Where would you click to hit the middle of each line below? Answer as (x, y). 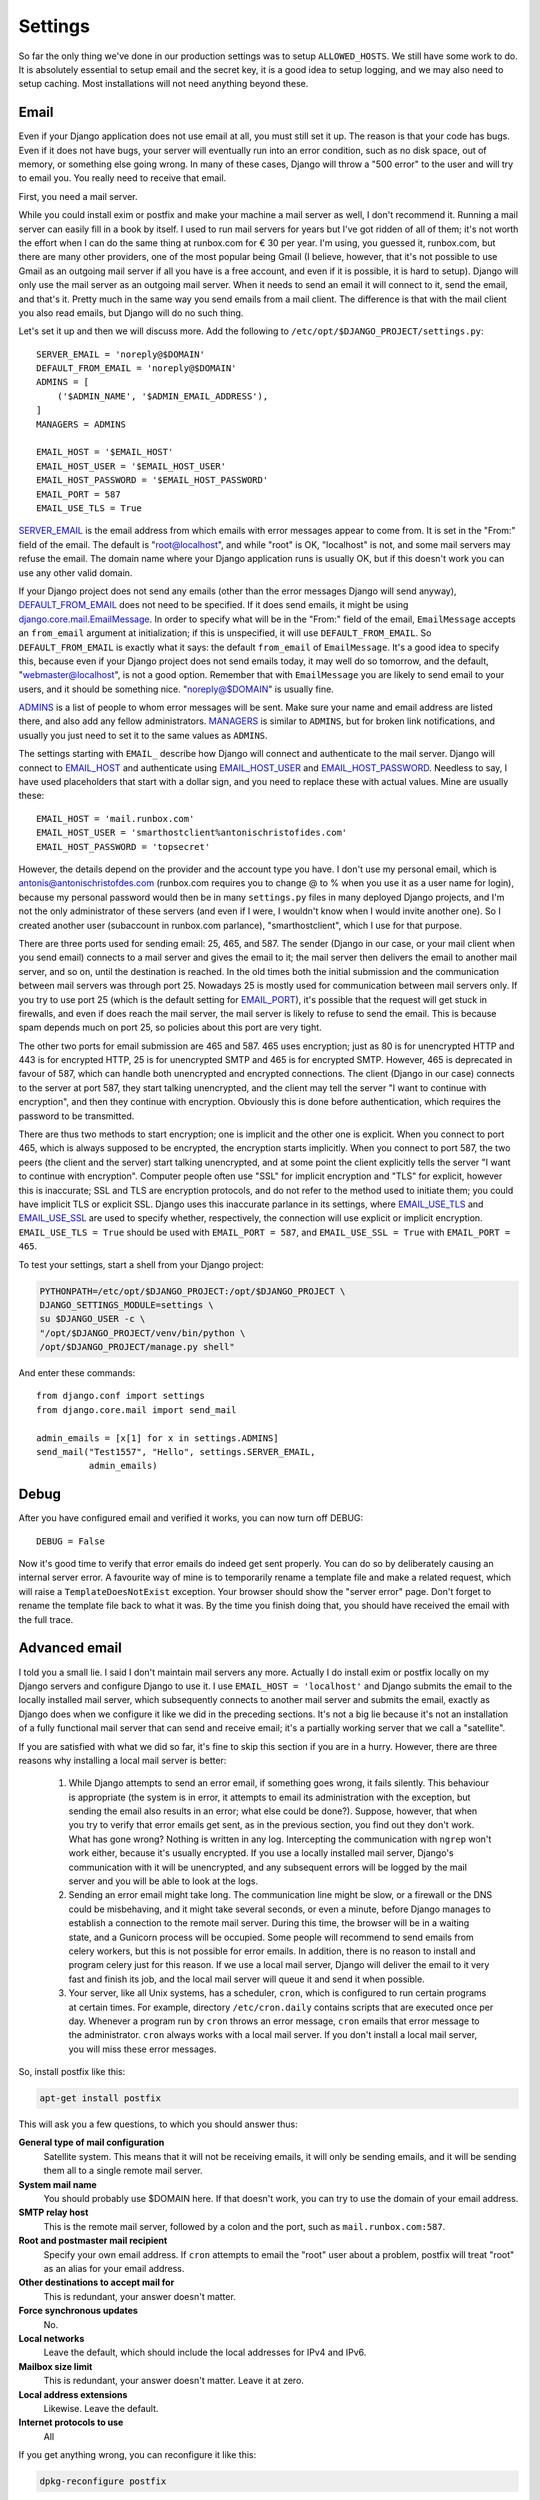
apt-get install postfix (100, 2098)
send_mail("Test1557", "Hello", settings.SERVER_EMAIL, (176, 1452)
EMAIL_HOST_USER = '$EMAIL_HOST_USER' (131, 466)
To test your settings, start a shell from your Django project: (141, 1264)
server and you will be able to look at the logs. (163, 1881)
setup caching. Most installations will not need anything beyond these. (163, 84)
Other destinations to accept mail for (96, 2282)
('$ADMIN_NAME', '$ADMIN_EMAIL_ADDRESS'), (162, 396)
